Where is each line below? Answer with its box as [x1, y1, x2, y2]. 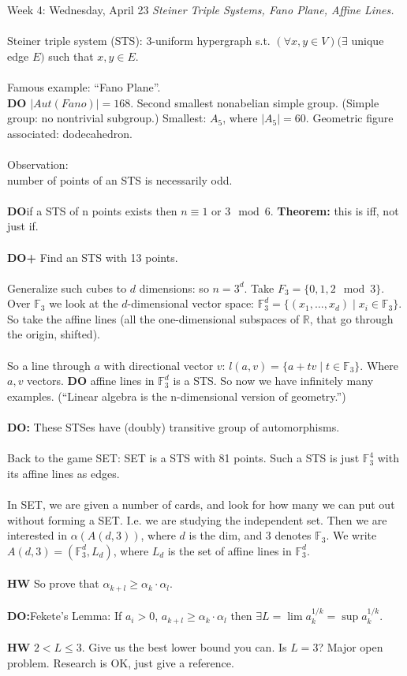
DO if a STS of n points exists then [7, 202, 177, 218]
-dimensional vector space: [127, 295, 255, 312]
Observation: [7, 155, 69, 172]
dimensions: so [139, 279, 209, 296]
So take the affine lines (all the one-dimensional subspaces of [7, 310, 300, 327]
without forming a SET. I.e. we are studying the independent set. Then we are [7, 511, 387, 528]
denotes [274, 527, 312, 543]
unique [351, 32, 384, 49]
